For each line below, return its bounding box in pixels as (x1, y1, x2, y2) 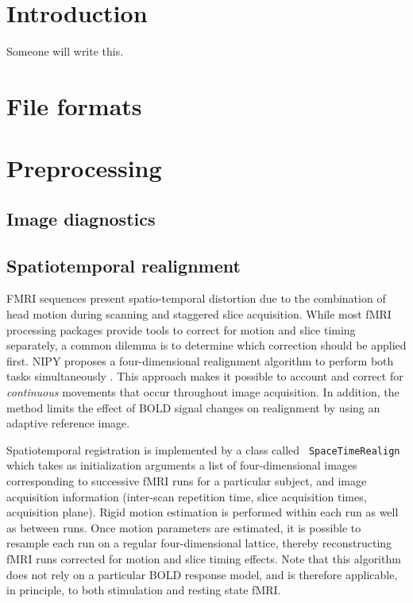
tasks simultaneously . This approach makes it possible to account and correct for (6, 368, 403, 385)
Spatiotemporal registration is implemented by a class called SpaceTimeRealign (6, 441, 400, 458)
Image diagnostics (6, 206, 156, 230)
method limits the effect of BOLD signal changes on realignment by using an (6, 399, 380, 416)
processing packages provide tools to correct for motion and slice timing (6, 321, 356, 338)
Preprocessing (6, 152, 162, 184)
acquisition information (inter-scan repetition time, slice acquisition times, (6, 488, 367, 504)
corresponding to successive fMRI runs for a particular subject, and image (6, 473, 367, 489)
